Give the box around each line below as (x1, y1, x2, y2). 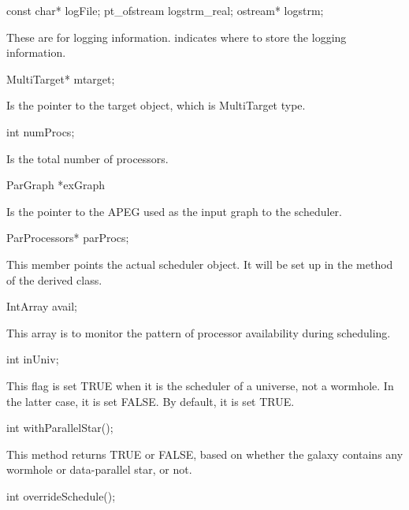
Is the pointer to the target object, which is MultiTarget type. (6, 97, 306, 114)
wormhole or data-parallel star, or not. (6, 461, 192, 478)
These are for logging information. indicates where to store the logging (6, 28, 347, 45)
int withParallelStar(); (6, 419, 113, 436)
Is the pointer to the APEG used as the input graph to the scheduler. (6, 203, 342, 219)
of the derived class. (6, 271, 102, 288)
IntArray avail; (6, 298, 77, 315)
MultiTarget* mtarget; (6, 70, 115, 87)
